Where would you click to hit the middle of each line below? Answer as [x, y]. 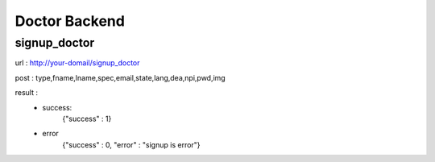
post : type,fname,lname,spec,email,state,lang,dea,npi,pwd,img [120, 77]
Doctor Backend [70, 21]
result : [27, 93]
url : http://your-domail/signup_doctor [77, 63]
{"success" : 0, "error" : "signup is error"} [131, 144]
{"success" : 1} [87, 118]
